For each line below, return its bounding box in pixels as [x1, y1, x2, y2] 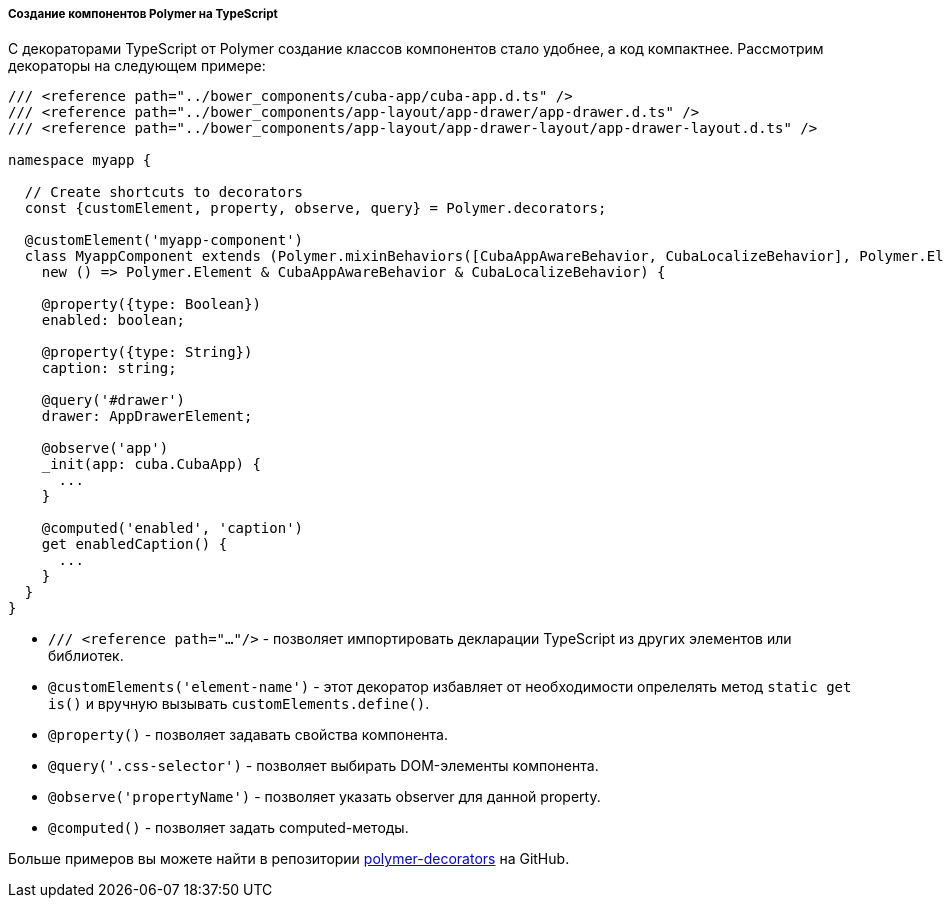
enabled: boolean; [41, 312, 186, 329]
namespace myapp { [8, 152, 152, 169]
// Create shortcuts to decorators [24, 184, 304, 201]
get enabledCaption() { [41, 536, 228, 553]
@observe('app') [41, 440, 169, 457]
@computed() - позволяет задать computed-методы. [48, 819, 409, 837]
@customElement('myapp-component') [24, 232, 304, 249]
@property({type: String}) [41, 344, 253, 361]
